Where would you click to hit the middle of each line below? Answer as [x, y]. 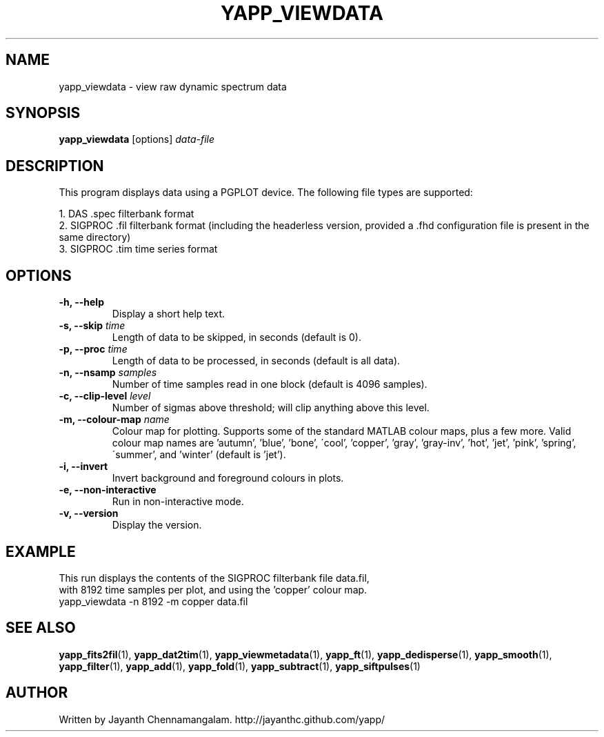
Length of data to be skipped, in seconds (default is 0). [236, 337]
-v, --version [89, 513]
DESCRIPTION [55, 166]
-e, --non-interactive [108, 490]
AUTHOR [37, 693]
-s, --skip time [92, 326]
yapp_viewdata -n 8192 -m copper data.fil [153, 601]
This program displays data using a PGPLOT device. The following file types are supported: [266, 193]
